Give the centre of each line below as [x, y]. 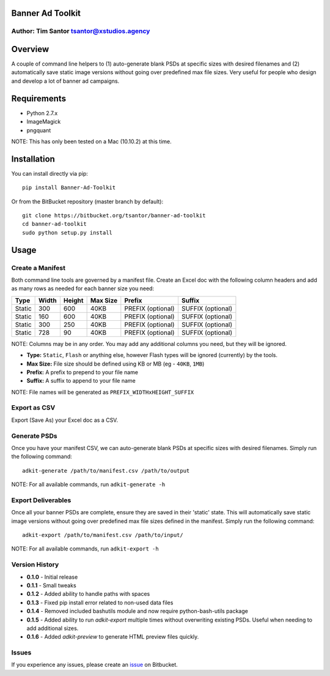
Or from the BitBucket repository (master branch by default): [87, 201]
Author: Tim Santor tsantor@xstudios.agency [81, 31]
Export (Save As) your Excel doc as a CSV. [65, 420]
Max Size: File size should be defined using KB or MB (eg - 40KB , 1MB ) [116, 364]
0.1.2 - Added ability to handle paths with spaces [88, 594]
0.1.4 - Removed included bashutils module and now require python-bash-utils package [137, 611]
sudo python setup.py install [68, 232]
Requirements [39, 98]
